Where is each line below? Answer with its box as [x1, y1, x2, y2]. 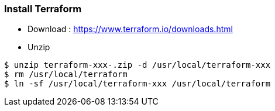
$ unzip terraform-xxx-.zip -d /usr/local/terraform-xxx [4, 60, 271, 70]
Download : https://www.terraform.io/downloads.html [27, 24, 233, 34]
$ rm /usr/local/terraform [4, 70, 128, 79]
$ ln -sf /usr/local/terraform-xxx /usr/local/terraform [4, 79, 271, 89]
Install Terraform [4, 3, 82, 15]
